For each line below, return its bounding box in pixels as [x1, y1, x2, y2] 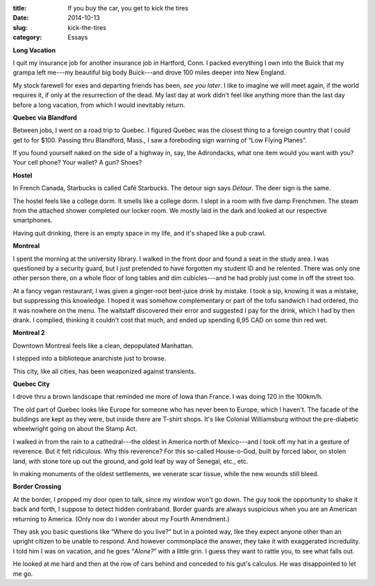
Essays [67, 33, 88, 42]
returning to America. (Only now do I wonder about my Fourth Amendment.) [12, 514, 230, 523]
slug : [12, 23, 28, 31]
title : [12, 4, 27, 12]
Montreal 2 [12, 329, 45, 337]
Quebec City [12, 380, 50, 388]
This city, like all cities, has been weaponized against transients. [12, 367, 196, 375]
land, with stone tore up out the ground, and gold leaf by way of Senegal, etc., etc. [12, 457, 249, 465]
